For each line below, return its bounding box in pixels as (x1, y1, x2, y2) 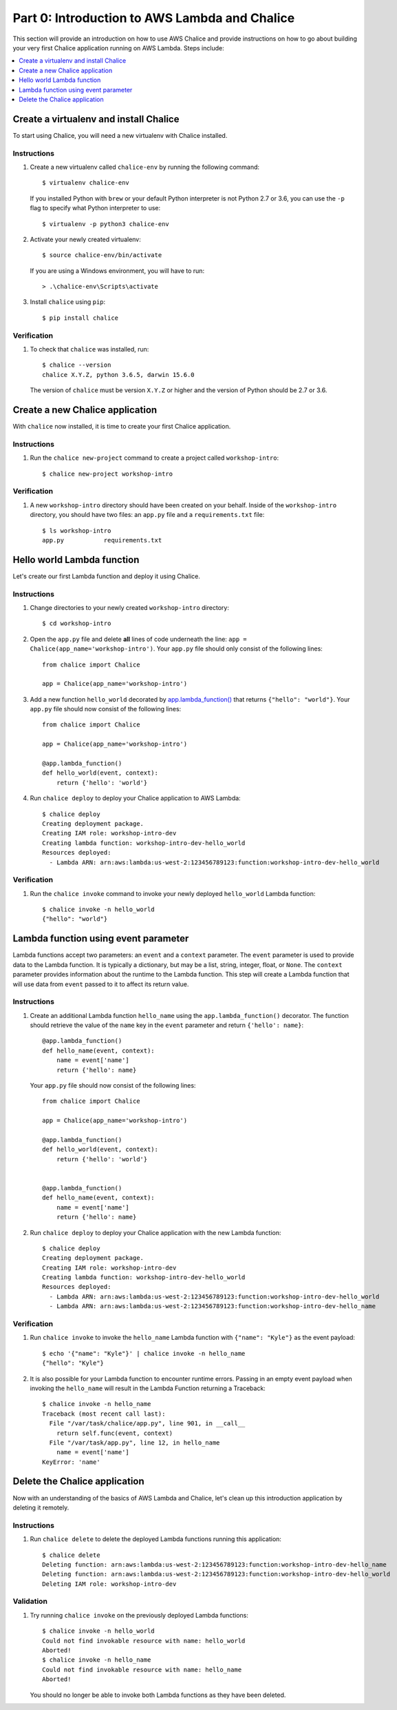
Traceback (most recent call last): (42, 1409, 166, 1418)
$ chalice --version (42, 361, 111, 369)
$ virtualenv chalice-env (42, 179, 130, 187)
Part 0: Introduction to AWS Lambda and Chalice (12, 10, 295, 26)
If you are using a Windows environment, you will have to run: (30, 266, 205, 275)
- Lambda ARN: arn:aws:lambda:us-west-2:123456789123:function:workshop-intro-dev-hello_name (49, 1303, 376, 1310)
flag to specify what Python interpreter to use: (30, 204, 161, 212)
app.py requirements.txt (42, 536, 162, 544)
